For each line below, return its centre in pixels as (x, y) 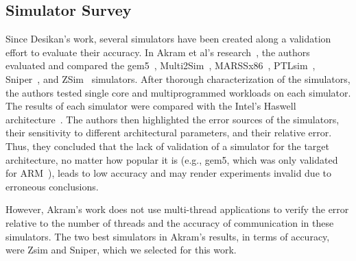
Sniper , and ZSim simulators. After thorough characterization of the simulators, (178, 78)
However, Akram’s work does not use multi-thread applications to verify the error (177, 209)
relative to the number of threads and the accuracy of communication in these (170, 222)
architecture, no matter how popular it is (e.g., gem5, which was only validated (172, 159)
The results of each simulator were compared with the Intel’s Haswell (151, 106)
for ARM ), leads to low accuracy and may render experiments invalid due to (168, 173)
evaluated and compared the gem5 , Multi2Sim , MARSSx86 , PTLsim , (161, 65)
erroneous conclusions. (52, 186)
